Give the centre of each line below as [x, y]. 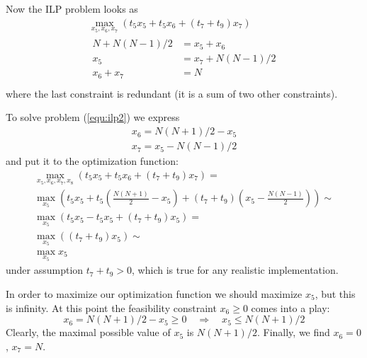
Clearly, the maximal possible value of [88, 332]
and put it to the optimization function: [92, 161]
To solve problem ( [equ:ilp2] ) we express [93, 117]
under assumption [45, 270]
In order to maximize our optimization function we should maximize [154, 293]
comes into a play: [290, 307]
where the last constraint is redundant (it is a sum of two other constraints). [172, 93]
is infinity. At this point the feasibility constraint [111, 307]
